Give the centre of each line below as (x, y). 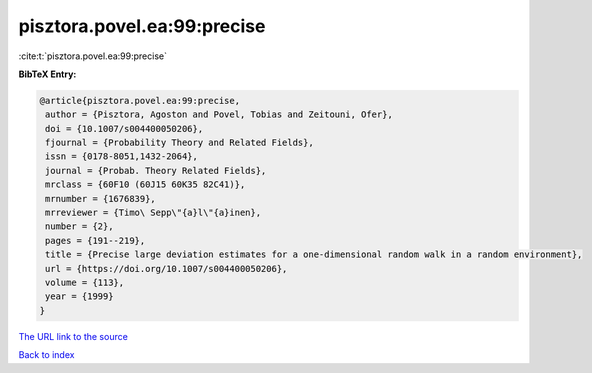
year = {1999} (79, 296)
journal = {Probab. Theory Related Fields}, (156, 170)
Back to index (46, 355)
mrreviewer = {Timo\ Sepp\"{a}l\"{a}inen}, (153, 213)
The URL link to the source (73, 336)
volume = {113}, (85, 282)
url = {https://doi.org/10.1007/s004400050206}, (166, 268)
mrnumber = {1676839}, (101, 198)
